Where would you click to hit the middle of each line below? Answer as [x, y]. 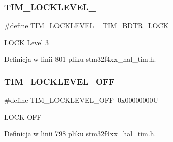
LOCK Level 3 [27, 42]
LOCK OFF [23, 117]
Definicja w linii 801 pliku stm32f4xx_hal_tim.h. [80, 59]
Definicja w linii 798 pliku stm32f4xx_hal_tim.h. [80, 134]
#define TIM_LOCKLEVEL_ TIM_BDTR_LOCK [86, 25]
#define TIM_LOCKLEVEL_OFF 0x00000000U [81, 100]
